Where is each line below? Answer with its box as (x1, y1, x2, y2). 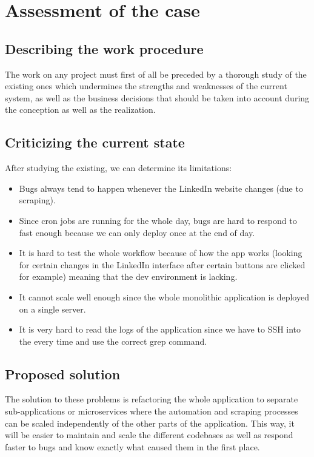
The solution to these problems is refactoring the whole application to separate (5, 393, 298, 405)
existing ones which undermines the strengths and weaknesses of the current (5, 80, 287, 92)
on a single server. (19, 302, 86, 315)
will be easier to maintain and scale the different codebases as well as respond (5, 428, 293, 441)
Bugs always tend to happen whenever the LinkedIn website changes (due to (19, 181, 303, 194)
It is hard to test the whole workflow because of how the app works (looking (19, 246, 302, 259)
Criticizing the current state (5, 133, 185, 152)
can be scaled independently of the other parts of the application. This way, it (5, 416, 295, 429)
